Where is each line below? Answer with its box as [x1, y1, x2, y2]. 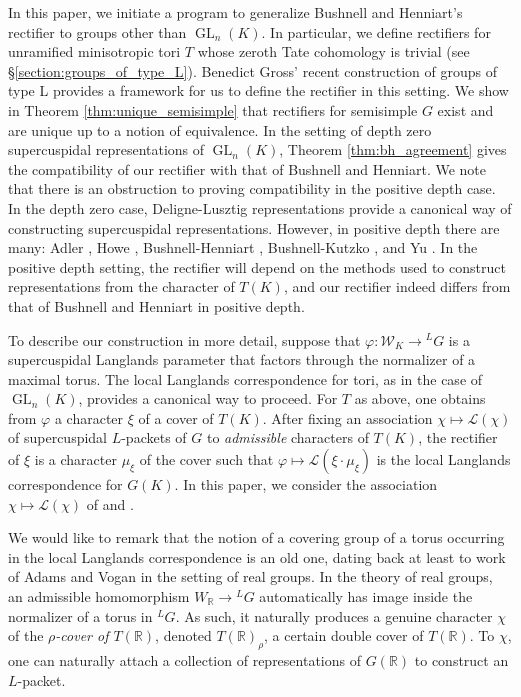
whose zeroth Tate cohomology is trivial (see [197, 41, 470, 62]
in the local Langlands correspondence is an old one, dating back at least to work [8, 546, 506, 567]
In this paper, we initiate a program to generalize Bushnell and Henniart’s [8, 2, 463, 22]
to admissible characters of [206, 427, 369, 448]
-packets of [121, 427, 187, 448]
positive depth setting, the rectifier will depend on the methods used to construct [8, 256, 506, 277]
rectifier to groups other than [8, 21, 187, 42]
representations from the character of [8, 276, 235, 297]
